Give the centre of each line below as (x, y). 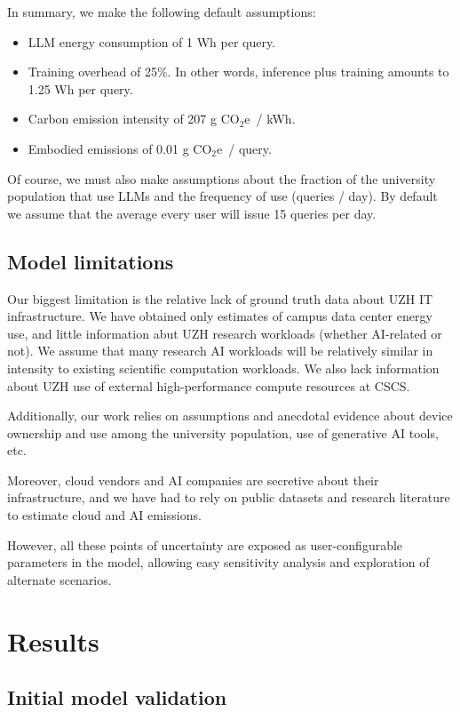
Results (53, 640)
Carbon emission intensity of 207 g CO (134, 119)
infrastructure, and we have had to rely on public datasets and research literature (229, 497)
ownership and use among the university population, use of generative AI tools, (223, 432)
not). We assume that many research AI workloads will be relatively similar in (220, 351)
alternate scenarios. (59, 579)
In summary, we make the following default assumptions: (162, 12)
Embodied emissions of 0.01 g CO (120, 148)
